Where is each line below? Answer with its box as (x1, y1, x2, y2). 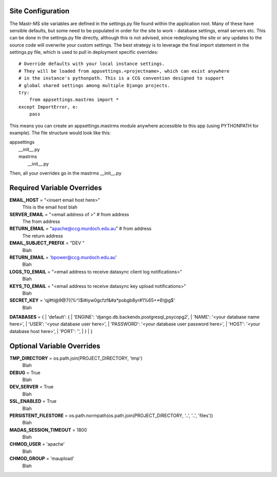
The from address (22, 218, 61, 225)
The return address (22, 233, 64, 239)
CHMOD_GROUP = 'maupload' (9, 455, 74, 462)
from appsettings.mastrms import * (29, 97, 119, 102)
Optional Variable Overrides (9, 341, 101, 350)
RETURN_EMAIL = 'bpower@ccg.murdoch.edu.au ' (9, 254, 117, 260)
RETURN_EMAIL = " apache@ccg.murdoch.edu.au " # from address (9, 225, 152, 232)
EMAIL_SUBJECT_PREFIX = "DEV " (9, 240, 85, 246)
